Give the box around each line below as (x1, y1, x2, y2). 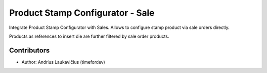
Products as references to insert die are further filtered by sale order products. (9, 33, 169, 39)
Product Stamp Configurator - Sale (9, 7, 155, 18)
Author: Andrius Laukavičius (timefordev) (21, 59, 106, 65)
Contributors (9, 46, 50, 54)
